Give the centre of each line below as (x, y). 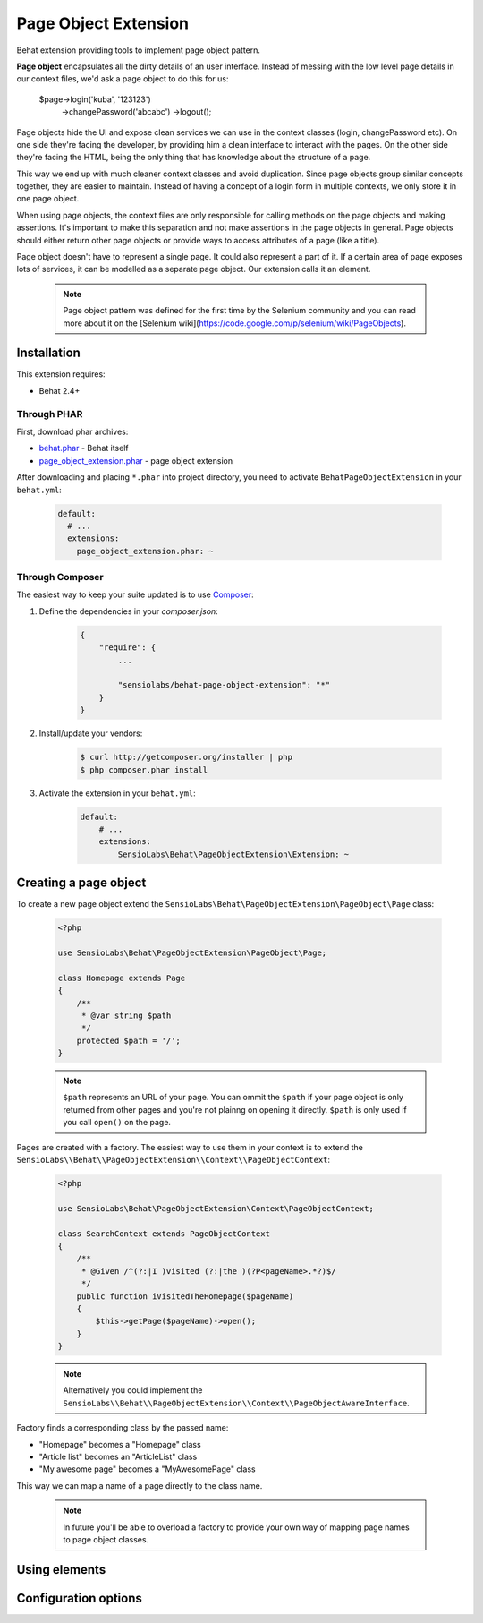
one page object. (48, 199)
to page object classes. (106, 1539)
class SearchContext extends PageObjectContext (164, 1234)
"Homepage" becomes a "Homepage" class (120, 1444)
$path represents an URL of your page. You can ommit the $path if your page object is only (233, 1098)
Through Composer (60, 577)
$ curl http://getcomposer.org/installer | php (186, 757)
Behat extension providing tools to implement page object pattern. (139, 50)
